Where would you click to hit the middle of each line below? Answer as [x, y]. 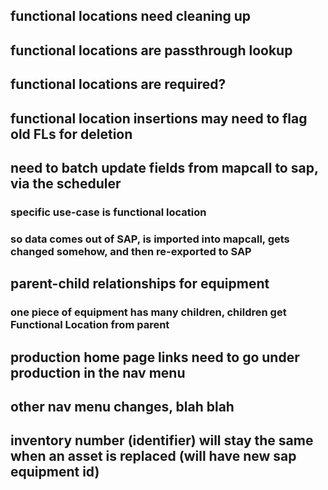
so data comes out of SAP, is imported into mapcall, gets [150, 239]
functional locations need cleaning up [131, 16]
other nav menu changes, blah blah [122, 406]
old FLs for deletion [71, 134]
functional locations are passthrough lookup [151, 50]
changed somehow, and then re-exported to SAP [131, 251]
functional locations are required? [118, 84]
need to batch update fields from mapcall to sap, [164, 167]
